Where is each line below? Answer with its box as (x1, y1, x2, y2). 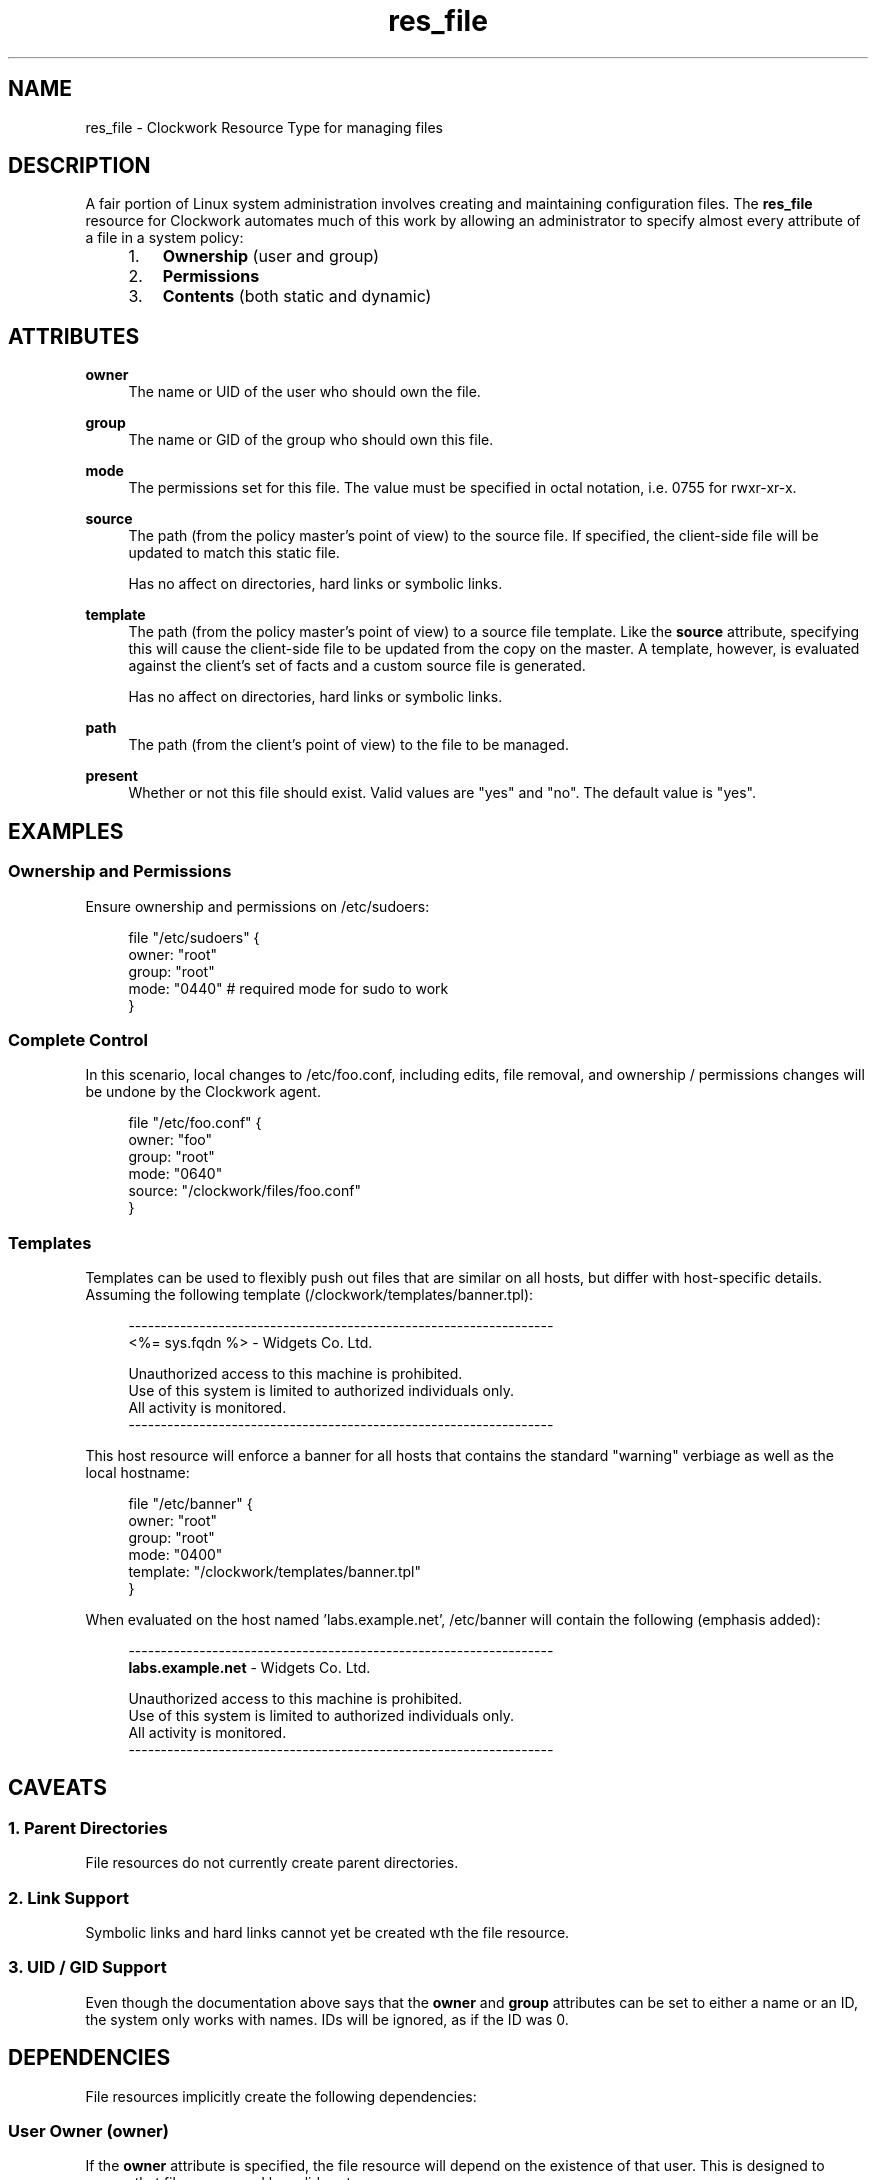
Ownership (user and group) (162, 246, 379, 267)
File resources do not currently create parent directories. (85, 1854, 459, 1872)
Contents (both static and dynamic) (162, 286, 432, 307)
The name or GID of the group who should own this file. (128, 431, 494, 449)
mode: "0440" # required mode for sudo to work (128, 979, 449, 997)
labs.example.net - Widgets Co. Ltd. (128, 1659, 371, 1676)
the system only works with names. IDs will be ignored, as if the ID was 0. (85, 2010, 569, 2028)
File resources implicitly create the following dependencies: (85, 2087, 477, 2105)
